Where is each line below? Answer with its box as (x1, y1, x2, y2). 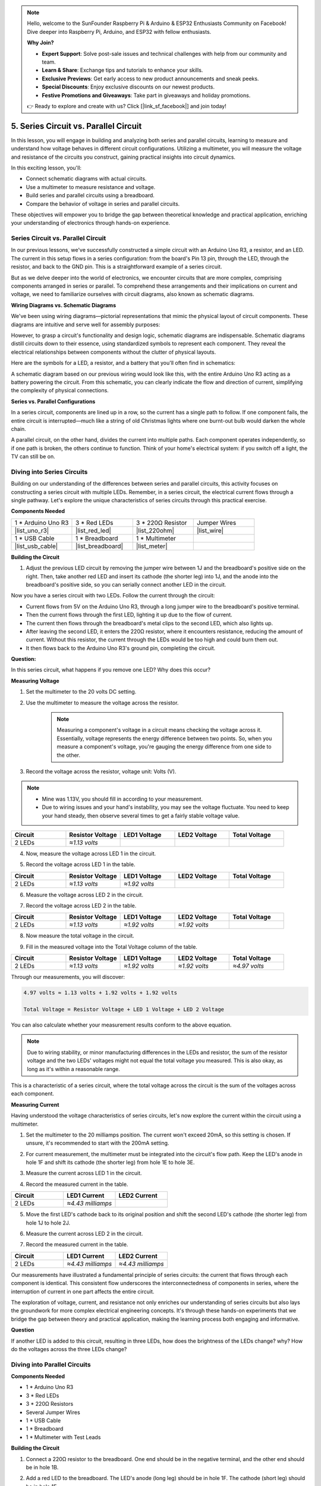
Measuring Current (11, 1101, 59, 1108)
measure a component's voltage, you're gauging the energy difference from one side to (56, 743, 272, 750)
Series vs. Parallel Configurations (11, 398, 96, 405)
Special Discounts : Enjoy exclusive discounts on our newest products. (42, 83, 215, 90)
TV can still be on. (11, 453, 56, 460)
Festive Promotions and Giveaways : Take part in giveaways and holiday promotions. (42, 92, 251, 99)
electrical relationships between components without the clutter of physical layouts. (11, 348, 216, 355)
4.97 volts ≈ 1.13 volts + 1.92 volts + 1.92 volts (23, 990, 178, 996)
